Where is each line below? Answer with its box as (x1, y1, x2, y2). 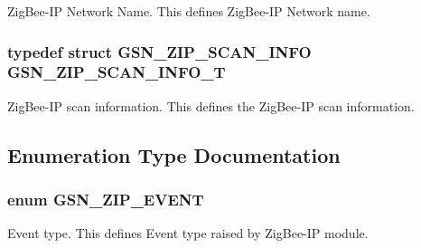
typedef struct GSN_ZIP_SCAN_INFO (7, 40, 312, 62)
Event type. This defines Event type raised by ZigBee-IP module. (7, 224, 369, 243)
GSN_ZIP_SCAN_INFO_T (7, 61, 226, 83)
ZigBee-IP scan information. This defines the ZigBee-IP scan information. (7, 96, 415, 115)
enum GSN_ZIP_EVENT (7, 188, 204, 211)
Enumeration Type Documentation (7, 140, 341, 168)
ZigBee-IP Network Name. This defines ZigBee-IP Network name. (7, 2, 370, 20)
